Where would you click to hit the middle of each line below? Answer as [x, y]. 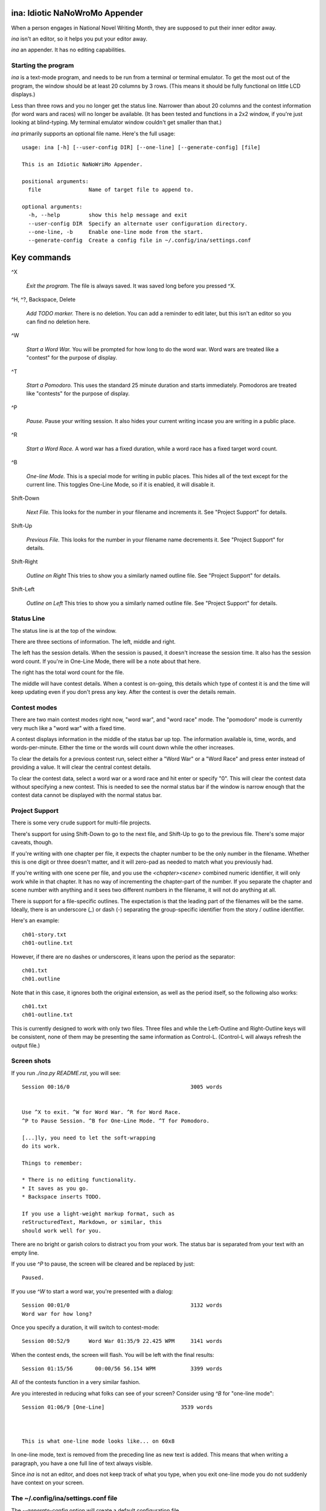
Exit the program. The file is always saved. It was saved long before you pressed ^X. [131, 286]
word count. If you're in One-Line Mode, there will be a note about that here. [106, 661]
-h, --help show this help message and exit [108, 215]
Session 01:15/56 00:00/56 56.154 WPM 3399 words [122, 1369]
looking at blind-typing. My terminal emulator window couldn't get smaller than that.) [117, 122]
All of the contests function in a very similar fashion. [76, 1382]
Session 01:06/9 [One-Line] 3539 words [117, 1407]
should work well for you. [62, 1231]
